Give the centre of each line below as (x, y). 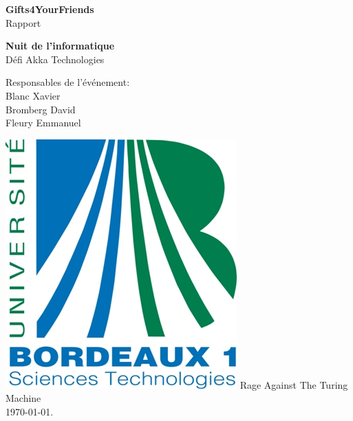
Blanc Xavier (33, 95)
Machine (23, 398)
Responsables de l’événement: (68, 82)
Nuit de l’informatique (60, 46)
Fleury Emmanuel (43, 123)
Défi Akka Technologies (55, 59)
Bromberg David (41, 109)
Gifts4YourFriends (50, 9)
